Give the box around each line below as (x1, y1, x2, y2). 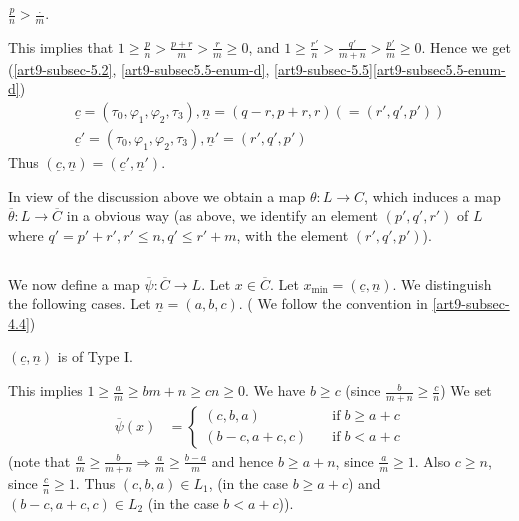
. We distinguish (392, 273, 492, 294)
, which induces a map (364, 185, 501, 206)
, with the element (236, 224, 349, 245)
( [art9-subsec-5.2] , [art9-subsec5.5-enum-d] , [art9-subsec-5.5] (8, 58, 373, 79)
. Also (414, 450, 451, 471)
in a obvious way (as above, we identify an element (66, 205, 379, 226)
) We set (440, 380, 492, 401)
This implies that (8, 36, 114, 57)
